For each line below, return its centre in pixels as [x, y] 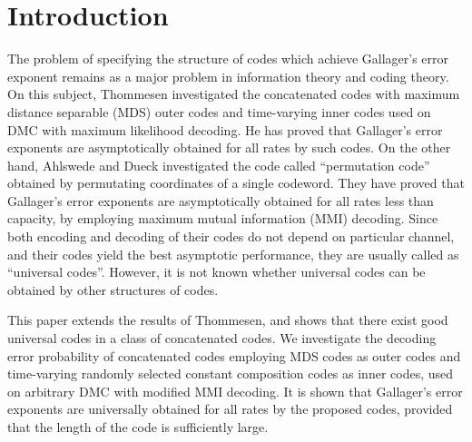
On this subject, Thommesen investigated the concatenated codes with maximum [234, 94]
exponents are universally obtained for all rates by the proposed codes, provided [230, 409]
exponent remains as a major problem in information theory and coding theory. [228, 76]
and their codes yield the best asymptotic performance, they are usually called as [233, 254]
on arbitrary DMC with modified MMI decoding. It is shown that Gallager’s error [235, 391]
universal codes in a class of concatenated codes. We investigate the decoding [222, 338]
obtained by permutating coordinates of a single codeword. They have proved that [236, 183]
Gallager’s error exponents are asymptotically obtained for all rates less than [221, 200]
